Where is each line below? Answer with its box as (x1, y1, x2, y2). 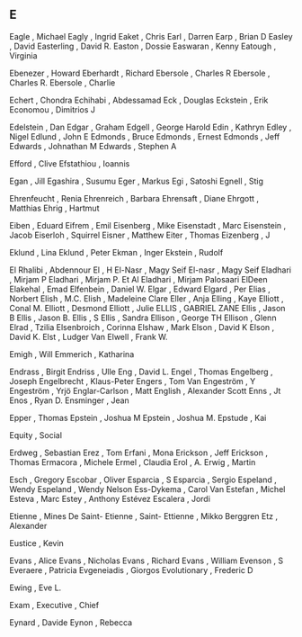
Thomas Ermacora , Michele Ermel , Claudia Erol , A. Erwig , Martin (9, 456, 256, 467)
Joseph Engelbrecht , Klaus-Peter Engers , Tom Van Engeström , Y (9, 375, 256, 386)
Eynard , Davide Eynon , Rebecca (9, 616, 133, 628)
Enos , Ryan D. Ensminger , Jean (9, 395, 130, 406)
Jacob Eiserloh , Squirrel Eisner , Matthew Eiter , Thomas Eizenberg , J (9, 229, 271, 240)
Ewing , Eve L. (9, 582, 62, 593)
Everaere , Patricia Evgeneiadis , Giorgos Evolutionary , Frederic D (9, 564, 253, 575)
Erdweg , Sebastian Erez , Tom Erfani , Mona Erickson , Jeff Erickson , (9, 447, 268, 458)
